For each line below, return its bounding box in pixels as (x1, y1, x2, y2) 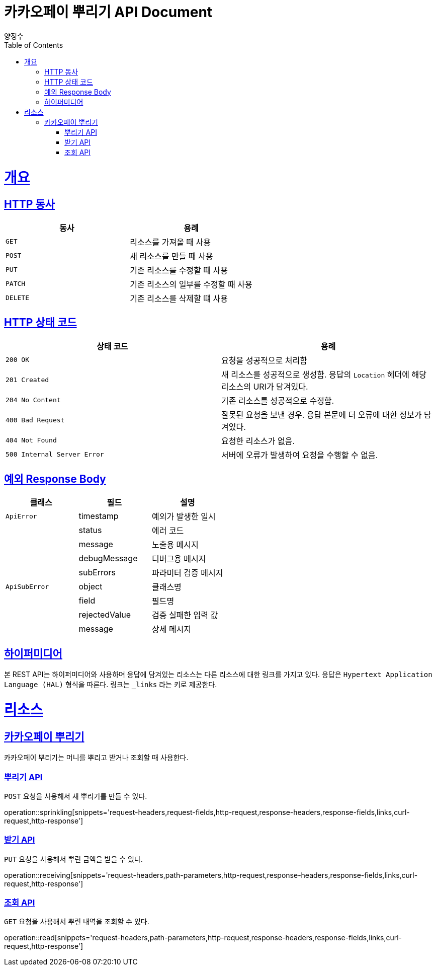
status (78, 525, 102, 536)
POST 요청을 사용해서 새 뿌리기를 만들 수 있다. (4, 791, 147, 800)
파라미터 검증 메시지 (151, 568, 223, 578)
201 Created (6, 376, 49, 384)
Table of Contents (4, 40, 63, 49)
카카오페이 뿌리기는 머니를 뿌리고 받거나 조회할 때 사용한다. (4, 753, 189, 762)
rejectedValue (78, 610, 131, 620)
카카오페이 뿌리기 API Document (4, 4, 213, 21)
